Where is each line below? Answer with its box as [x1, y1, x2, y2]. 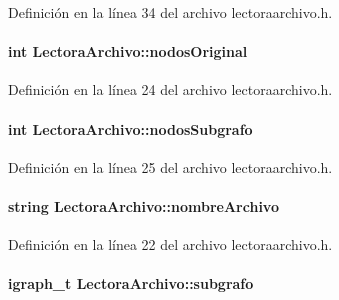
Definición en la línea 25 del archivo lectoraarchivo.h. [8, 156, 333, 177]
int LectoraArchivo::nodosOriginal [8, 41, 248, 62]
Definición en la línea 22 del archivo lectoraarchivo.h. [8, 234, 333, 255]
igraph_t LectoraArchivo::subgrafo [8, 273, 254, 294]
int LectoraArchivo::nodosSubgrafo [8, 118, 253, 139]
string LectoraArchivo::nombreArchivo [8, 195, 279, 216]
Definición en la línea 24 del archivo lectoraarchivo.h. [8, 79, 333, 100]
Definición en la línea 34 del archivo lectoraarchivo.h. [8, 2, 333, 22]
